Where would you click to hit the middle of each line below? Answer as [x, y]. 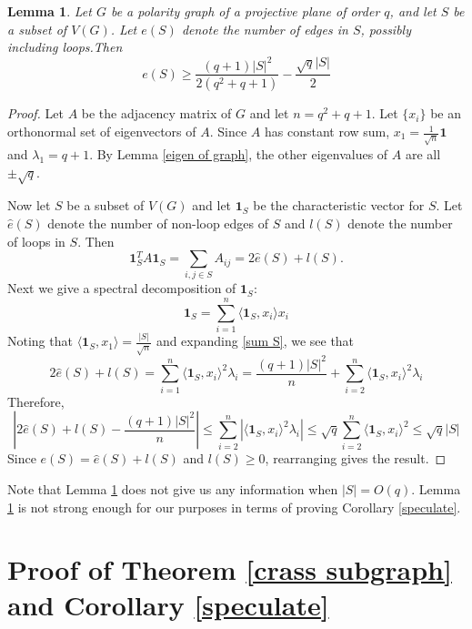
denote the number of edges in [265, 29]
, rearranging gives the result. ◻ [356, 458]
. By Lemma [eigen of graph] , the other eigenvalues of [239, 153]
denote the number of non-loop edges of [158, 223]
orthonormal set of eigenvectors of [102, 132]
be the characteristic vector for [339, 205]
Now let [29, 205]
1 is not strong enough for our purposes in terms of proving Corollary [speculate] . [234, 507]
